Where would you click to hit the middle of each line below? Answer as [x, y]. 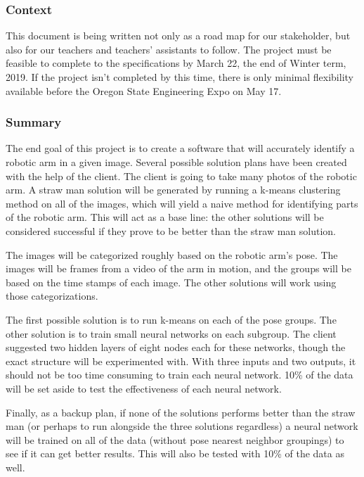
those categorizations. [52, 296]
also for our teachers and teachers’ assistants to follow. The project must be [169, 49]
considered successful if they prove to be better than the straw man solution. [171, 230]
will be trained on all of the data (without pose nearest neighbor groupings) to [175, 439]
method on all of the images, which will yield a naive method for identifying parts [182, 203]
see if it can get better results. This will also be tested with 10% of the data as [175, 453]
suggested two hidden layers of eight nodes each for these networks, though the [176, 347]
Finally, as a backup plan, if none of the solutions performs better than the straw [181, 412]
